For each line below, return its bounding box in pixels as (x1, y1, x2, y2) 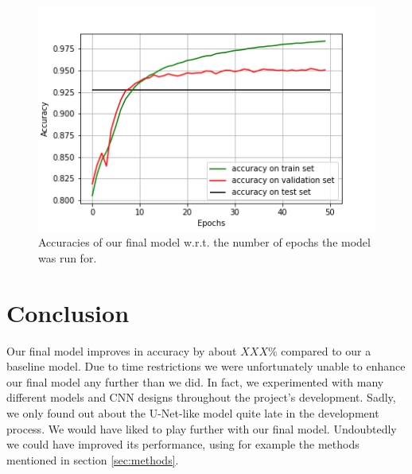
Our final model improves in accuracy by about (6, 342, 237, 359)
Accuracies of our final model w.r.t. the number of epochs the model (38, 234, 371, 251)
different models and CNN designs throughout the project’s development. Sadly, (6, 389, 396, 406)
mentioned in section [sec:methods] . (6, 451, 179, 468)
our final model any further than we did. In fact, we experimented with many (6, 373, 384, 390)
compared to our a (281, 342, 371, 359)
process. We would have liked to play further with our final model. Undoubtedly (6, 420, 397, 437)
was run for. (38, 249, 97, 266)
